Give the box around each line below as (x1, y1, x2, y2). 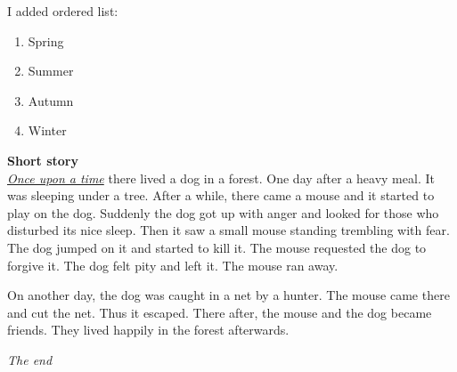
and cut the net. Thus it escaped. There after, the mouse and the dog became (7, 303, 432, 321)
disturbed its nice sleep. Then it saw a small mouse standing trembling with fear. (7, 221, 450, 239)
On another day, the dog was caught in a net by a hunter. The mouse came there (7, 286, 450, 304)
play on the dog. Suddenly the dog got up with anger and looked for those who (7, 203, 439, 222)
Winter (28, 121, 67, 140)
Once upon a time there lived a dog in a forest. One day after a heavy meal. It (7, 168, 435, 187)
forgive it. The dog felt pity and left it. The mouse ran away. (7, 255, 339, 274)
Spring (28, 31, 64, 50)
